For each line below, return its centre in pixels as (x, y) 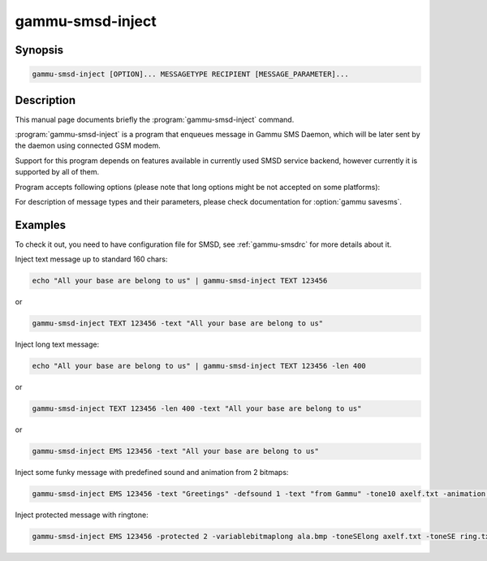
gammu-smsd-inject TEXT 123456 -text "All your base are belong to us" (178, 324)
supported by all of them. (57, 172)
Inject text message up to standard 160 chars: (91, 259)
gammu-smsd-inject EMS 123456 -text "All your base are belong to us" (176, 451)
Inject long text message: (57, 344)
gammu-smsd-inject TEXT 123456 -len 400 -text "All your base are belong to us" (197, 409)
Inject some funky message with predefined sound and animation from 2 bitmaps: (152, 473)
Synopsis (39, 50)
